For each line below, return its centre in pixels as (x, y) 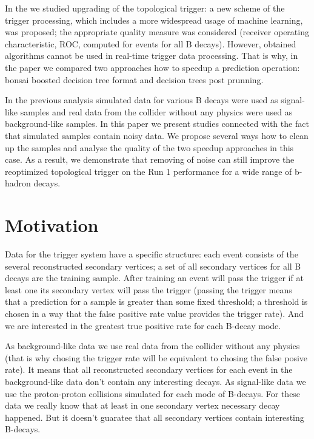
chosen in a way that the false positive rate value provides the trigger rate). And (154, 313)
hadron (18, 183)
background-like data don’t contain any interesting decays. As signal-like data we (155, 381)
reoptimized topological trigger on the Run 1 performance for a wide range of (149, 171)
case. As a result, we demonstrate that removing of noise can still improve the (150, 159)
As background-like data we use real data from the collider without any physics (152, 346)
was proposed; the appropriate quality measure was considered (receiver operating (157, 32)
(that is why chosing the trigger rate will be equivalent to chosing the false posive (156, 357)
